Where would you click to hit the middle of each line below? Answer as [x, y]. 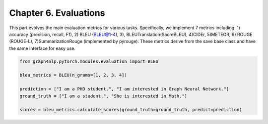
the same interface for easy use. [42, 48]
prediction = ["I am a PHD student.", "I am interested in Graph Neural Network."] [124, 89]
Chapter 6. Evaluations [57, 13]
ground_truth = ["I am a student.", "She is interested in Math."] [103, 96]
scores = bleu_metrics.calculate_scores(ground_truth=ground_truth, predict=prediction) [131, 110]
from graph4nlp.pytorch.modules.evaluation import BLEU [89, 61]
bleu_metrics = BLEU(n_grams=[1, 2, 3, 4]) [73, 75]
